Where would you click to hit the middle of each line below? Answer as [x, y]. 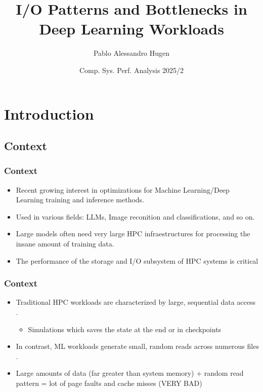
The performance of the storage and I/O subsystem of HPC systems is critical [137, 260]
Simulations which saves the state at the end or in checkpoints [125, 329]
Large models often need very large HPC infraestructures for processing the [133, 234]
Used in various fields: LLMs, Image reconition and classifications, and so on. [135, 216]
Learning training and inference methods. [80, 200]
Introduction [49, 113]
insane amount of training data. [65, 244]
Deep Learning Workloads [131, 29]
